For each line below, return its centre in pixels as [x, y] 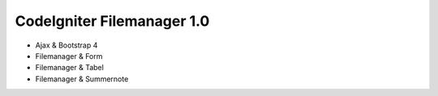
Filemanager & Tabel [70, 68]
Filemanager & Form [69, 56]
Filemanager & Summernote [82, 79]
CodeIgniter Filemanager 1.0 [112, 21]
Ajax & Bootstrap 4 [67, 45]
